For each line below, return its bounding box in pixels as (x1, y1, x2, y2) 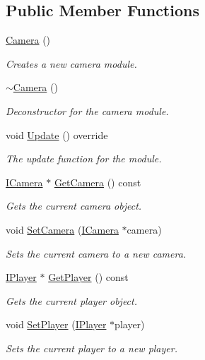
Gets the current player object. (6, 293, 138, 308)
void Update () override (6, 127, 108, 142)
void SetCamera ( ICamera (6, 222, 119, 236)
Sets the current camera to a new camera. (6, 246, 187, 260)
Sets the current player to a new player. (6, 340, 177, 355)
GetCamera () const (54, 174, 141, 189)
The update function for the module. (6, 151, 162, 166)
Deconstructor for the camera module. (6, 103, 169, 118)
